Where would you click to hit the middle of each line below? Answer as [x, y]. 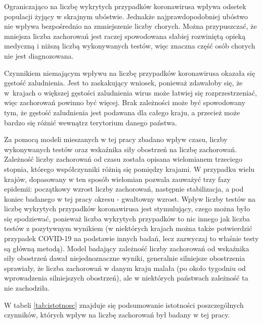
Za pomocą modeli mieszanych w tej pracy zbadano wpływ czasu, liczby [116, 139]
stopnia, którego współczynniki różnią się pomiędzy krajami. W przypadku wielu [129, 169]
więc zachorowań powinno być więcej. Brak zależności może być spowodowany [125, 102]
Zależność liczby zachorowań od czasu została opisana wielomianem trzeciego [123, 159]
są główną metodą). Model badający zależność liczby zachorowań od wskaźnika [127, 248]
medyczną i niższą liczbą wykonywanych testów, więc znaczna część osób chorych [130, 46]
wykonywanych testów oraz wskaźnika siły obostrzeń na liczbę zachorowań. [121, 149]
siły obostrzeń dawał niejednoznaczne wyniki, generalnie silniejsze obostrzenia [125, 258]
